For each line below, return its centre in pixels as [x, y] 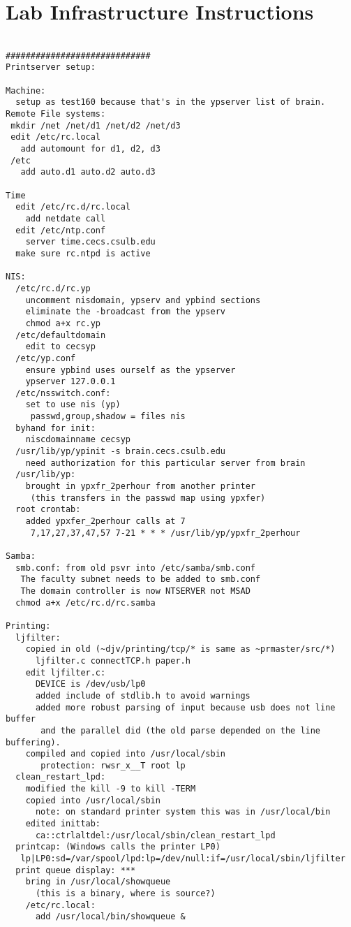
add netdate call [66, 218]
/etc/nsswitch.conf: [63, 393]
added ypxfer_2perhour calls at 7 [105, 521]
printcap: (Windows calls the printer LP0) [118, 847]
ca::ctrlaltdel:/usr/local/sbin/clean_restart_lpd [155, 835]
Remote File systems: [56, 114]
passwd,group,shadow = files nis [108, 417]
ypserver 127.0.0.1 [70, 382]
